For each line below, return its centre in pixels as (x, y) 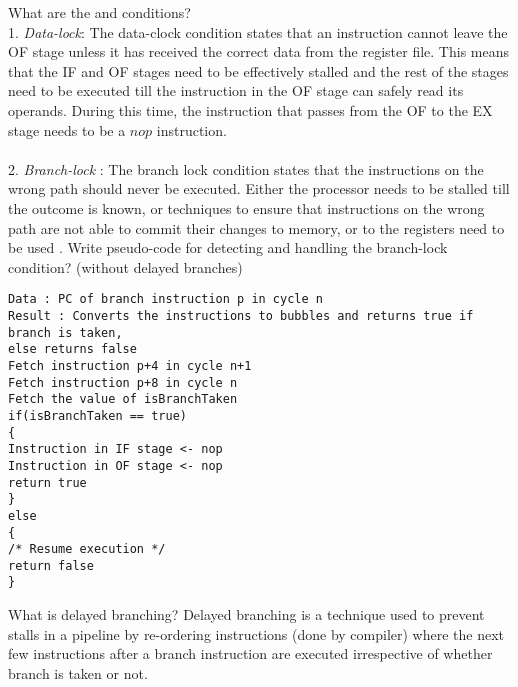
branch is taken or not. (78, 672)
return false (51, 565)
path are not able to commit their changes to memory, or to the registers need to (256, 227)
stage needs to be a (67, 129)
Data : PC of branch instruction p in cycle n (165, 299)
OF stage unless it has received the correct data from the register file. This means (259, 51)
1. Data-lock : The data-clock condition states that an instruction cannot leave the (258, 31)
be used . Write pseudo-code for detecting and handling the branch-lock (228, 247)
